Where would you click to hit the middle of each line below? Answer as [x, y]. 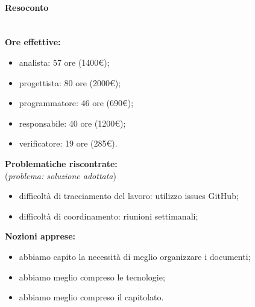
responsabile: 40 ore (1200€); [72, 123]
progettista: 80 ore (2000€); [70, 82]
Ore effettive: [33, 42]
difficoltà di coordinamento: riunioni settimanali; [109, 216]
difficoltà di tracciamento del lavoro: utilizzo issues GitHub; [129, 196]
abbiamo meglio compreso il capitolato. [91, 297]
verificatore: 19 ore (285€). [68, 143]
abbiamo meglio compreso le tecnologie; [92, 277]
